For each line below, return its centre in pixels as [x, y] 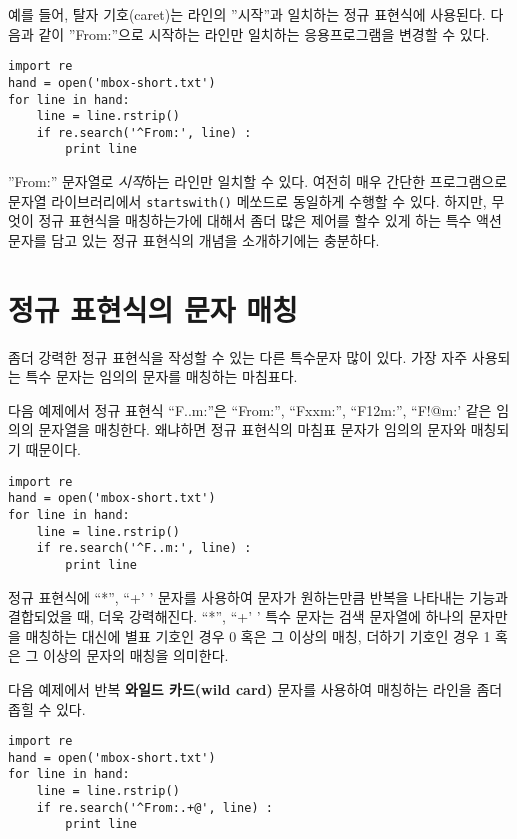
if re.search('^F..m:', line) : [144, 548]
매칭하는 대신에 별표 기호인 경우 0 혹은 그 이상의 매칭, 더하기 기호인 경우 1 [258, 635]
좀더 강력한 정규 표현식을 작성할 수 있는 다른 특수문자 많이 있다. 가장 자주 [238, 356]
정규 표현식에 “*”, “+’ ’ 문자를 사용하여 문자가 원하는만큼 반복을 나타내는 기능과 [258, 596]
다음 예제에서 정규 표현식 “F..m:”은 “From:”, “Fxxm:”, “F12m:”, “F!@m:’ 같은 [250, 409]
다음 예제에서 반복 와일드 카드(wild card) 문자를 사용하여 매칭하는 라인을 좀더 [255, 688]
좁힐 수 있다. [47, 708]
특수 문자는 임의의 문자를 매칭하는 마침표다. [161, 376]
